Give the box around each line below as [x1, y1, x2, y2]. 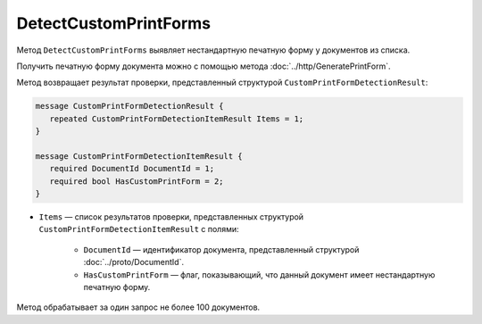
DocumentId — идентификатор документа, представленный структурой [83, 244, 360, 254]
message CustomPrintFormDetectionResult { [35, 101, 224, 112]
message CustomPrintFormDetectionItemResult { [35, 151, 243, 161]
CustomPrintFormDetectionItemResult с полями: [38, 224, 239, 235]
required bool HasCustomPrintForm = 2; [49, 176, 224, 187]
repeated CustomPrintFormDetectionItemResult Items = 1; [49, 113, 304, 124]
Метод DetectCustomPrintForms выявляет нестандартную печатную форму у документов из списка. [16, 45, 411, 55]
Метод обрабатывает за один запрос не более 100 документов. [16, 302, 261, 312]
